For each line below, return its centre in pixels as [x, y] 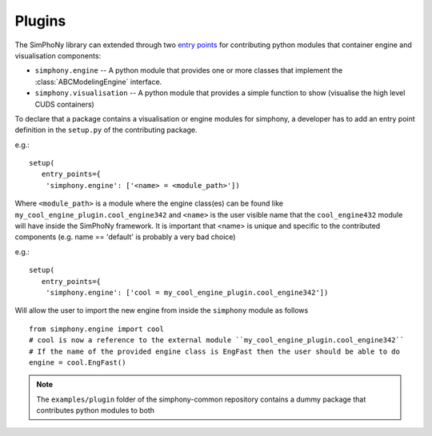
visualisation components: [58, 55]
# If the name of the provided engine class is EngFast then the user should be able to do [214, 351]
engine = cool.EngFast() [78, 362]
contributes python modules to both [96, 410]
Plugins [40, 21]
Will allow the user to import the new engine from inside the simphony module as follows [162, 310]
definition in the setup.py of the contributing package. [106, 130]
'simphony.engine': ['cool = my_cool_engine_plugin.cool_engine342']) [187, 292]
